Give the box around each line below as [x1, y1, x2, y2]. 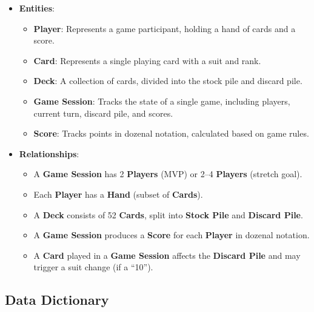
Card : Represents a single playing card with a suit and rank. [33, 54, 261, 67]
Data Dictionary [5, 290, 109, 309]
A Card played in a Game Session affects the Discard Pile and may [33, 249, 301, 261]
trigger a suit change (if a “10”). [33, 261, 153, 273]
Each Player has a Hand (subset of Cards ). [33, 187, 203, 200]
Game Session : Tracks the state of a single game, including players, [33, 94, 290, 107]
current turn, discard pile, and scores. [33, 106, 173, 119]
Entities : [19, 2, 55, 14]
